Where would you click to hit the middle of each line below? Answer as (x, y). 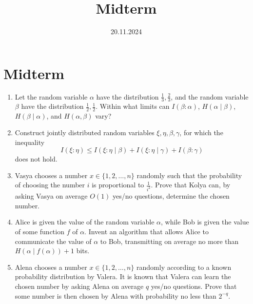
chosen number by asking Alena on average (79, 286)
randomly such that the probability (189, 175)
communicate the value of (53, 241)
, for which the (201, 132)
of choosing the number (50, 185)
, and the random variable (210, 96)
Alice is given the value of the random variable (85, 222)
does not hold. (36, 159)
